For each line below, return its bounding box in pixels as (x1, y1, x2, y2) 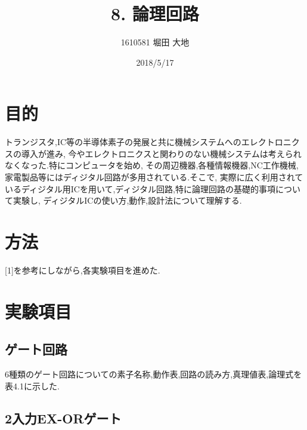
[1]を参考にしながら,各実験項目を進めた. (5, 263, 160, 276)
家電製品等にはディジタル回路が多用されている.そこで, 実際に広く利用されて (5, 171, 303, 183)
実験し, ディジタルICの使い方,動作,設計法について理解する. (13, 194, 242, 207)
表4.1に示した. (5, 379, 60, 392)
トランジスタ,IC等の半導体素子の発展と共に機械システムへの (5, 136, 241, 148)
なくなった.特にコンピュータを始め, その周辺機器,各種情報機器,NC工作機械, (5, 159, 299, 171)
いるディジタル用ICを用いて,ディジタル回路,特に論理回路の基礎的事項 (5, 182, 276, 195)
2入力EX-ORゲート (5, 408, 122, 427)
